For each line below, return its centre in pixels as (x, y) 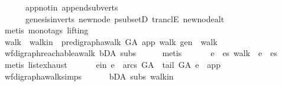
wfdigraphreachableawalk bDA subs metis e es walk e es (141, 53)
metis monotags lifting (46, 30)
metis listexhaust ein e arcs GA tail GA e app (112, 64)
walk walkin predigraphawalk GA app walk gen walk (111, 41)
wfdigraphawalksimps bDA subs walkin (89, 76)
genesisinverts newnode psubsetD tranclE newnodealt (125, 18)
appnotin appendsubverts (72, 7)
